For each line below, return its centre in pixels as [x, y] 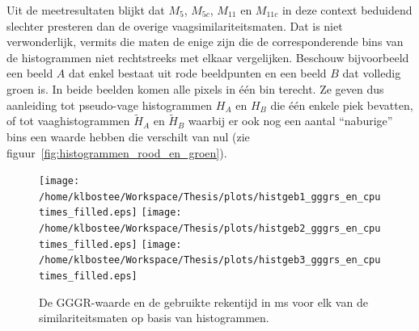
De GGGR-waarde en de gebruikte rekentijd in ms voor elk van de [203, 302]
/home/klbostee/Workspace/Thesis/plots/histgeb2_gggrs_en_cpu [210, 229]
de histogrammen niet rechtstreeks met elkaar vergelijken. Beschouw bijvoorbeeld [208, 57]
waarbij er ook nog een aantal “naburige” [290, 121]
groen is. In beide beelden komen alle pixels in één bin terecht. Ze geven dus [195, 88]
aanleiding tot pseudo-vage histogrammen [110, 105]
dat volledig [372, 73]
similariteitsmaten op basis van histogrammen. [154, 318]
